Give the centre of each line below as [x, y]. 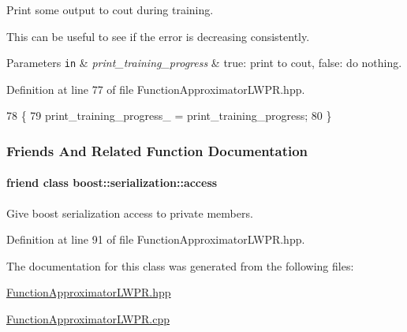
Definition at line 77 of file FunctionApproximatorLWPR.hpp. [156, 89]
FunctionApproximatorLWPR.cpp [88, 319]
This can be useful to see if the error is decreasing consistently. [158, 36]
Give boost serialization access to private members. [130, 213]
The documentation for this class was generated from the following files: [180, 265]
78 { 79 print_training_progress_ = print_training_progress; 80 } [169, 116]
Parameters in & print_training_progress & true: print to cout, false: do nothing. [204, 63]
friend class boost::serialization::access [112, 183]
